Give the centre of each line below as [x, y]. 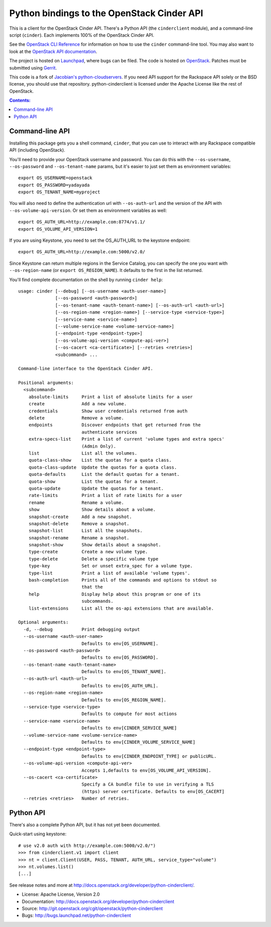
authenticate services [109, 432]
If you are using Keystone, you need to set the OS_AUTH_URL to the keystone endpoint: [100, 240]
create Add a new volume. [78, 404]
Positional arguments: [46, 383]
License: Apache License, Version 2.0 [61, 894]
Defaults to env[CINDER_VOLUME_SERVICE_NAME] [139, 742]
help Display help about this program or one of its [114, 594]
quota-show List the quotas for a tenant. [93, 481]
